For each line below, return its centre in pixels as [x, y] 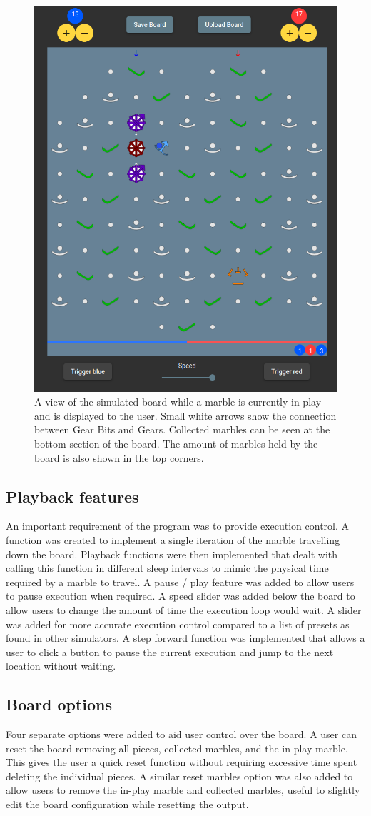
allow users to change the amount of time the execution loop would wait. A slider [184, 609]
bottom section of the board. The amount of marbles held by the [176, 443]
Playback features [72, 496]
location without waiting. [61, 666]
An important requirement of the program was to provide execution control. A [178, 526]
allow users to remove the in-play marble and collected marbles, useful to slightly [183, 790]
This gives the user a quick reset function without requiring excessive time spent [182, 762]
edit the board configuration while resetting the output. [127, 804]
